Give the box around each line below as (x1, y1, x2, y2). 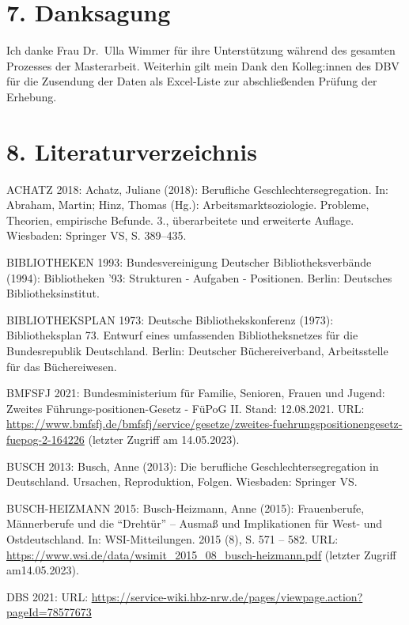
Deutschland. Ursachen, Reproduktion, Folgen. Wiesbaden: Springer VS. (6, 473, 358, 490)
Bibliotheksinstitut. (6, 285, 100, 301)
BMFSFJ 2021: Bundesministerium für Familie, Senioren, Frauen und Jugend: (6, 384, 385, 401)
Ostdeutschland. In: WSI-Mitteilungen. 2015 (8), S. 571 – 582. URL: (6, 530, 339, 547)
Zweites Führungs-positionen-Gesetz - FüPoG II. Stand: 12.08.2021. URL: (6, 400, 365, 416)
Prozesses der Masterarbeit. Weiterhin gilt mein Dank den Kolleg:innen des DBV (6, 57, 400, 74)
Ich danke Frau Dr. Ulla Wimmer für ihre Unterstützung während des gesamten (6, 42, 396, 59)
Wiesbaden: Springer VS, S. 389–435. (6, 227, 187, 244)
